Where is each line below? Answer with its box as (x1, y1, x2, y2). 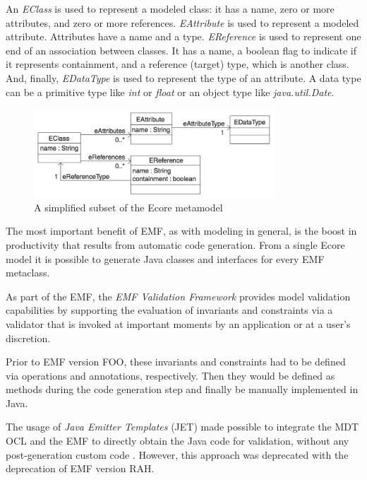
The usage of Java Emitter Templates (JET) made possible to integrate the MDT (6, 419, 359, 434)
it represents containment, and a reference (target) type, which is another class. (6, 57, 349, 71)
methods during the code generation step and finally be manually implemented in (6, 382, 359, 397)
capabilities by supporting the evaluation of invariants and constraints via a (6, 303, 333, 317)
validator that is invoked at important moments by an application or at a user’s (6, 316, 351, 331)
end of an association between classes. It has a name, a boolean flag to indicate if (6, 42, 357, 57)
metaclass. (6, 265, 50, 280)
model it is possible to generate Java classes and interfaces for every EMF (6, 251, 325, 266)
